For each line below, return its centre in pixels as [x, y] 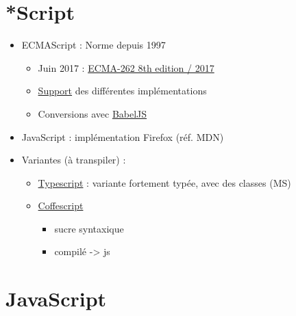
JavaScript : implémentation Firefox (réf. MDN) [123, 136]
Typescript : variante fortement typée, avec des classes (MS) [164, 182]
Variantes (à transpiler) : [74, 160]
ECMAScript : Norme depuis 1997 [94, 45]
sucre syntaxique [89, 228]
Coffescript [61, 206]
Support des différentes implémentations [122, 91]
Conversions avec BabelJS [92, 113]
